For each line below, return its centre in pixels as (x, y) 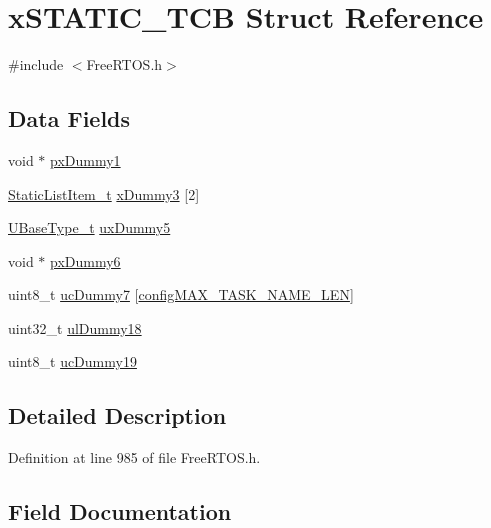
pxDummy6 (85, 260)
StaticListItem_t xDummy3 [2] (104, 193)
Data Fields (69, 118)
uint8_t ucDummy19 (72, 361)
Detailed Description (117, 415)
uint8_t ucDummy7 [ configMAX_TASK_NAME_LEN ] (181, 294)
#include (36, 64)
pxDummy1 (85, 159)
